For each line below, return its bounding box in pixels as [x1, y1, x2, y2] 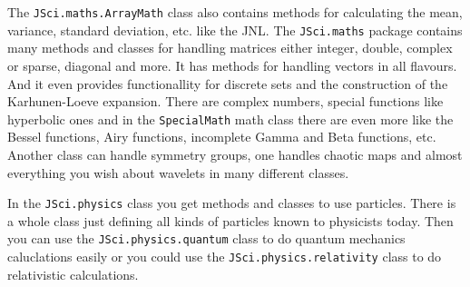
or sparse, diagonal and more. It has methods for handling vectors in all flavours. [7, 55, 457, 74]
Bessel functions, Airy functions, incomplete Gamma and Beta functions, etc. [7, 127, 436, 146]
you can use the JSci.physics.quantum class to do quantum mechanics [7, 229, 406, 248]
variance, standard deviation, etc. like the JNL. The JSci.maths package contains [7, 20, 463, 39]
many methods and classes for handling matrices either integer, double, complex [7, 38, 453, 57]
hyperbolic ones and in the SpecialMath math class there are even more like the [7, 109, 454, 128]
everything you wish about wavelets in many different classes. [7, 163, 349, 182]
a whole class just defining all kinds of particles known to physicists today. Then [7, 211, 454, 230]
